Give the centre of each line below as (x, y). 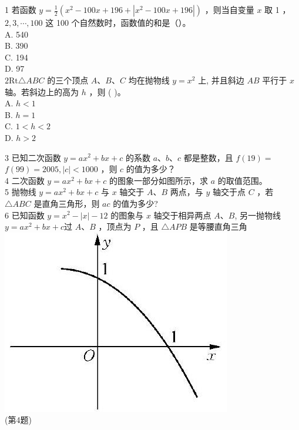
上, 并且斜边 (221, 80)
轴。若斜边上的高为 (42, 91)
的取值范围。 (242, 180)
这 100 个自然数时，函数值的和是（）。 (118, 22)
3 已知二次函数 (33, 157)
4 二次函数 (25, 180)
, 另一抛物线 (258, 215)
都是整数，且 (208, 157)
